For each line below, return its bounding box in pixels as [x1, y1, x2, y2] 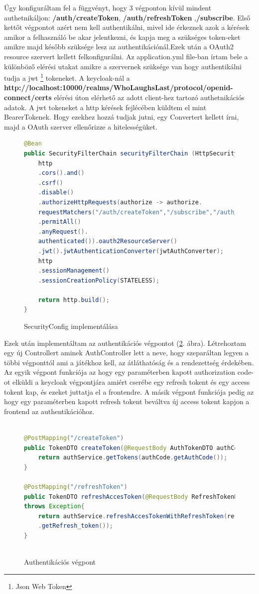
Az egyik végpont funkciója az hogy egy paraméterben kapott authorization [4, 367, 236, 377]
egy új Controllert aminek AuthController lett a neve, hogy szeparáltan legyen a [4, 347, 249, 358]
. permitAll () [38, 218, 81, 226]
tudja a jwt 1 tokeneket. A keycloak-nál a [4, 71, 130, 83]
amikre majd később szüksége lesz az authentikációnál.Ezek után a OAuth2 [4, 41, 234, 52]
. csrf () [38, 179, 63, 186]
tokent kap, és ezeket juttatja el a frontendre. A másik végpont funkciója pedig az [4, 386, 254, 397]
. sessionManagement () [38, 267, 110, 275]
